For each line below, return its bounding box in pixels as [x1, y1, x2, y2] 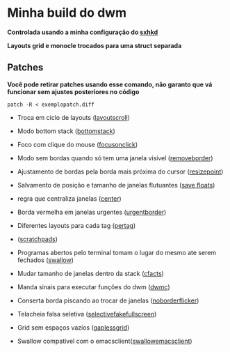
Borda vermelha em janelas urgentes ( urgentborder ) [17, 208, 167, 216]
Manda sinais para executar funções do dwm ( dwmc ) [17, 282, 170, 291]
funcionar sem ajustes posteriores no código [7, 87, 140, 95]
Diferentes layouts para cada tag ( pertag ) [17, 221, 136, 229]
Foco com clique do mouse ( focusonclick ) [17, 140, 138, 148]
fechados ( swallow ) [17, 256, 74, 264]
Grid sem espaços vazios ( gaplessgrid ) [17, 323, 130, 332]
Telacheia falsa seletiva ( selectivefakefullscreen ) [17, 309, 157, 318]
